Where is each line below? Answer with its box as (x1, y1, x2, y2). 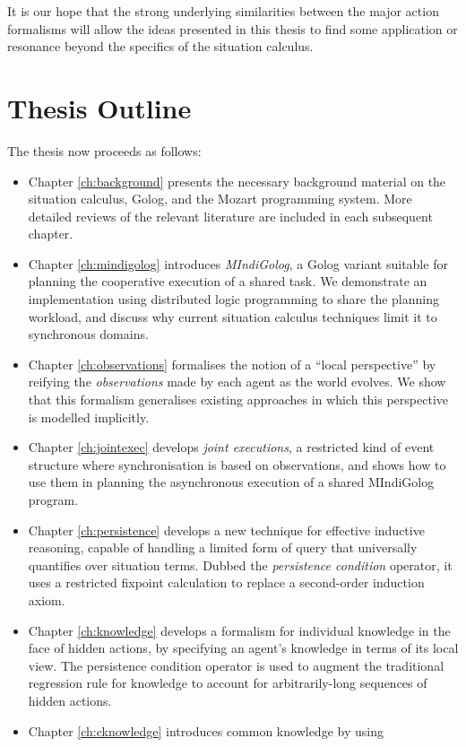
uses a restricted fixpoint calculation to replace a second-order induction (28, 573, 425, 592)
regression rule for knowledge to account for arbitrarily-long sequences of (28, 673, 427, 692)
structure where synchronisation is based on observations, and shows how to (28, 455, 446, 473)
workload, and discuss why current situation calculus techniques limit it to (28, 307, 437, 326)
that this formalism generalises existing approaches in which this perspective (28, 390, 448, 409)
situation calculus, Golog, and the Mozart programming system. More (28, 189, 412, 208)
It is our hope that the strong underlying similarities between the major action (7, 2, 439, 20)
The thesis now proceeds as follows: (7, 141, 202, 160)
